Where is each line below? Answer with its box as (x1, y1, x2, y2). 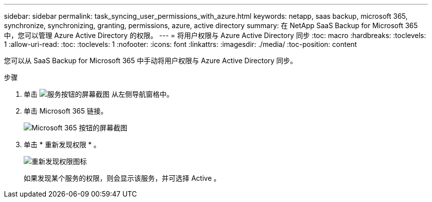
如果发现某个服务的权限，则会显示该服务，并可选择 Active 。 (24, 174, 221, 182)
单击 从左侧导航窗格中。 (24, 90, 174, 98)
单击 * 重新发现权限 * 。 (24, 140, 101, 149)
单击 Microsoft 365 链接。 (24, 107, 108, 115)
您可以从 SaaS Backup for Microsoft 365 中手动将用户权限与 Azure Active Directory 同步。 (4, 56, 297, 65)
